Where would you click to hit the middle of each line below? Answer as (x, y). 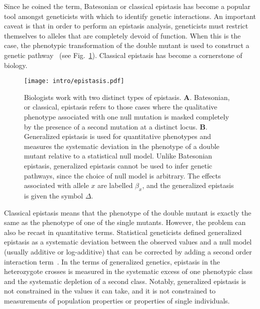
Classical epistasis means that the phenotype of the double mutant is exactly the (128, 212)
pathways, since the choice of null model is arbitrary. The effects (122, 175)
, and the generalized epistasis (188, 185)
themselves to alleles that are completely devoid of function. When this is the (122, 35)
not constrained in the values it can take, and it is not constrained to (110, 291)
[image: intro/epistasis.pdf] (74, 81)
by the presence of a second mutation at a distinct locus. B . (116, 126)
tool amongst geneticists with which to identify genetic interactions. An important (130, 16)
